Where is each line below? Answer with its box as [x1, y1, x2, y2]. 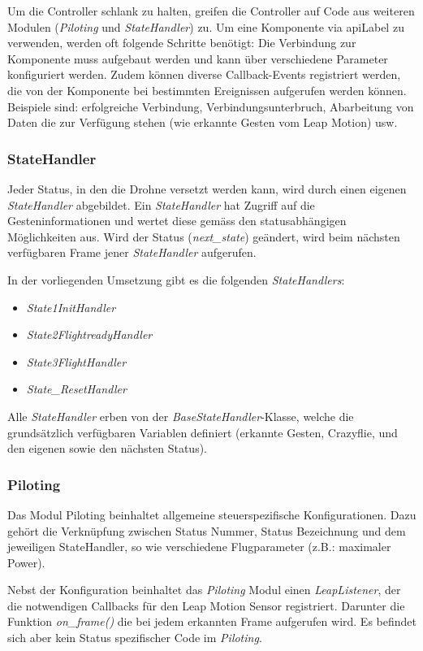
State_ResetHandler [26, 380, 127, 397]
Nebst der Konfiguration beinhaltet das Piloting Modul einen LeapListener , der [7, 581, 401, 598]
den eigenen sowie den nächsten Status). [7, 440, 207, 457]
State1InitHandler [26, 298, 116, 315]
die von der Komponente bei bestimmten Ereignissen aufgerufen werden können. [7, 81, 407, 98]
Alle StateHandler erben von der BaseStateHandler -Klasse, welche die [7, 407, 354, 424]
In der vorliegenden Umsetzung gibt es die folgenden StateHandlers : [7, 271, 345, 288]
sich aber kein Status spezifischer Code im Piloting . [7, 629, 262, 646]
